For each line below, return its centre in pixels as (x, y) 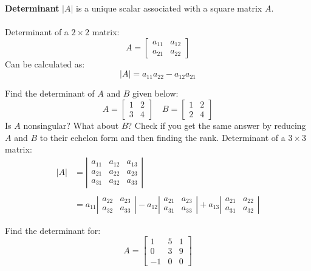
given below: (155, 93)
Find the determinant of (50, 93)
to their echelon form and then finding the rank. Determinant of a (162, 137)
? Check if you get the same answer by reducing (217, 125)
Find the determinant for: (53, 230)
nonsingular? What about (71, 125)
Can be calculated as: (45, 63)
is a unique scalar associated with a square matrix (169, 8)
